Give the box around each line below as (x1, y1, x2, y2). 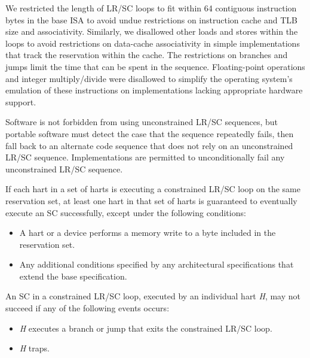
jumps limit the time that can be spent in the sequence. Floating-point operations (5, 60, 305, 72)
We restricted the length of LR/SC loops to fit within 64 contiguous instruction (5, 2, 297, 14)
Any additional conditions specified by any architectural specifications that (19, 258, 294, 271)
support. (5, 95, 36, 108)
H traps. (19, 342, 50, 354)
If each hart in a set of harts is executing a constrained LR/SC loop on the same (5, 183, 300, 195)
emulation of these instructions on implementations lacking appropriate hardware (5, 84, 303, 96)
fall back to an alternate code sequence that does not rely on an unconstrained (5, 139, 293, 151)
